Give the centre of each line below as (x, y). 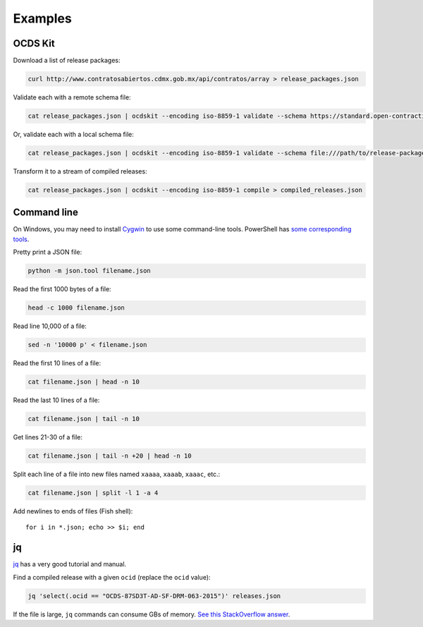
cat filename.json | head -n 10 (84, 382)
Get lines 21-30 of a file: (48, 437)
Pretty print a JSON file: (48, 252)
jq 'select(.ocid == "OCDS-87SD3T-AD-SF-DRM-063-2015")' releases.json (154, 596)
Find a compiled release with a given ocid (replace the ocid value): (112, 577)
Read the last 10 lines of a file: (56, 400)
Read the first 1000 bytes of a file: (62, 289)
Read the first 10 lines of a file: (57, 363)
